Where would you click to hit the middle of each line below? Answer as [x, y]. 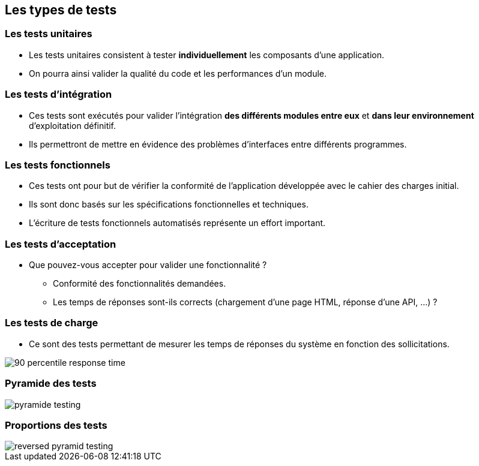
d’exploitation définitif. [73, 125]
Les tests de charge [52, 323]
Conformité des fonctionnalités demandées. [140, 284]
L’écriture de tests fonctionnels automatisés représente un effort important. [177, 223]
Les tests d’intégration [59, 94]
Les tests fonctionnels [58, 165]
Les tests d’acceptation [61, 244]
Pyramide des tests [51, 384]
